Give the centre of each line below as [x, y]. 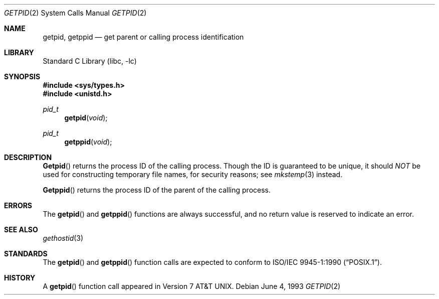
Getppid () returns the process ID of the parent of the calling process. [157, 190]
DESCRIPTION [28, 157]
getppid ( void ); [88, 142]
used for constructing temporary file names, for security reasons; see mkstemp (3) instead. [193, 174]
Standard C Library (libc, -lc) [90, 61]
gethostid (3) [63, 238]
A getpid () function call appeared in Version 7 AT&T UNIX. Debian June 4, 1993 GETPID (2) [192, 286]
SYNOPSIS [22, 77]
